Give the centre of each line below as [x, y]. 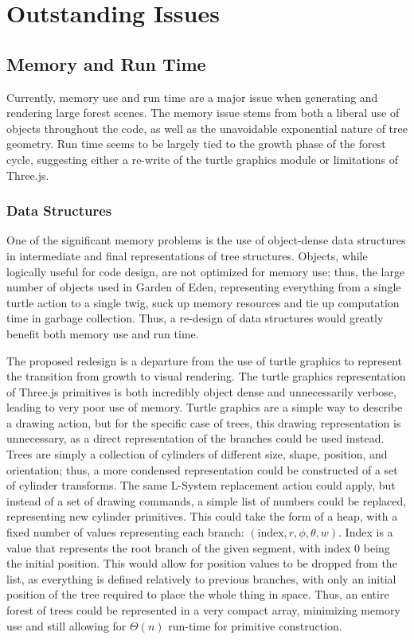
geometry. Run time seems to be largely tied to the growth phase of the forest [196, 144]
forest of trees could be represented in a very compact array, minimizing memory [203, 610]
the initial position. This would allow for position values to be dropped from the [202, 563]
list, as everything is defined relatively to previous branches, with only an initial [201, 578]
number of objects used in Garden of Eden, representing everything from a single [204, 287]
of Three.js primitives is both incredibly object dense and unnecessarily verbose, [201, 391]
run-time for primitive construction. [255, 625]
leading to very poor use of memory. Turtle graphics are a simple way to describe [205, 407]
